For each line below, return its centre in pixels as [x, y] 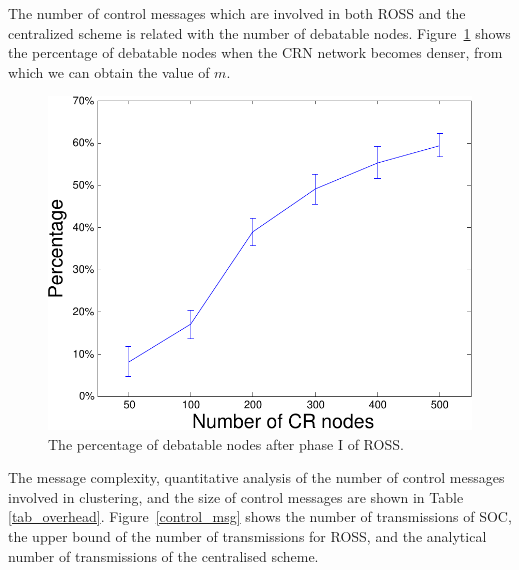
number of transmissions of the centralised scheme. [163, 555]
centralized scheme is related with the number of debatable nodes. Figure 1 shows [259, 32]
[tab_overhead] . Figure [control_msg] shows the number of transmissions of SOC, [260, 516]
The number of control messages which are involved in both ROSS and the [237, 13]
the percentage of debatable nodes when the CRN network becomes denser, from [255, 52]
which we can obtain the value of [109, 71]
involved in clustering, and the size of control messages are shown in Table [236, 496]
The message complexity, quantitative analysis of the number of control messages [256, 477]
